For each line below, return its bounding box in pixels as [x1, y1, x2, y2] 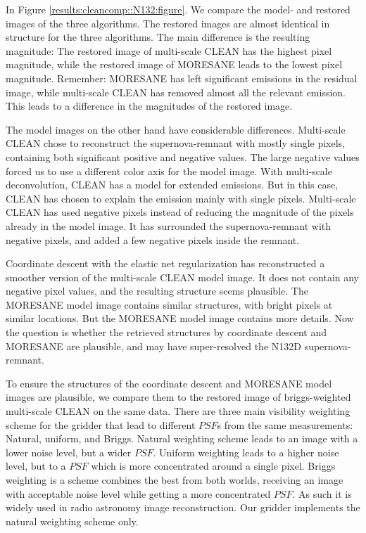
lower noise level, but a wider [6, 444, 132, 459]
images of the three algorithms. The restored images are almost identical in [6, 15, 330, 30]
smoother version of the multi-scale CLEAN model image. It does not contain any [6, 269, 360, 284]
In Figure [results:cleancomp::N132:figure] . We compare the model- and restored [6, 2, 351, 16]
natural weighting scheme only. [6, 513, 139, 528]
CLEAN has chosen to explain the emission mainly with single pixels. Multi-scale [6, 191, 356, 205]
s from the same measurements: [217, 417, 353, 432]
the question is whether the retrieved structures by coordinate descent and [6, 325, 327, 340]
